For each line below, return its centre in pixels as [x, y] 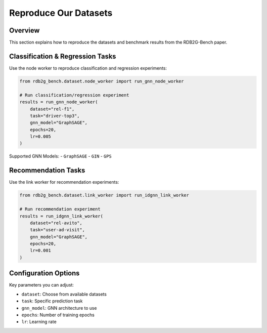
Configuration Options [44, 273]
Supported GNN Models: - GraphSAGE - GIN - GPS [60, 156]
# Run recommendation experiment [60, 209]
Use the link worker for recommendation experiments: [64, 182]
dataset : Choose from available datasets [64, 294]
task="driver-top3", [55, 116]
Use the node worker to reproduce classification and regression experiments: [88, 68]
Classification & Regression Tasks [63, 56]
